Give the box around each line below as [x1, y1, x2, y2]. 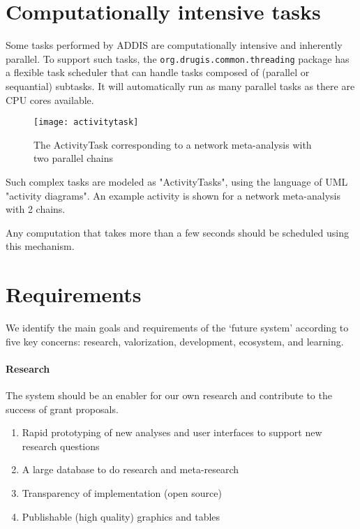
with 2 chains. [6, 202, 66, 216]
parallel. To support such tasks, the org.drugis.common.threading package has [6, 51, 350, 66]
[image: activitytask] [33, 117, 139, 128]
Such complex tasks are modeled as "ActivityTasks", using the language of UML [6, 174, 348, 188]
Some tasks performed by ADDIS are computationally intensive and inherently [6, 38, 343, 52]
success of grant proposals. [6, 401, 119, 416]
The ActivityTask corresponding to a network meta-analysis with [33, 137, 312, 151]
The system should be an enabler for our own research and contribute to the [6, 388, 332, 403]
